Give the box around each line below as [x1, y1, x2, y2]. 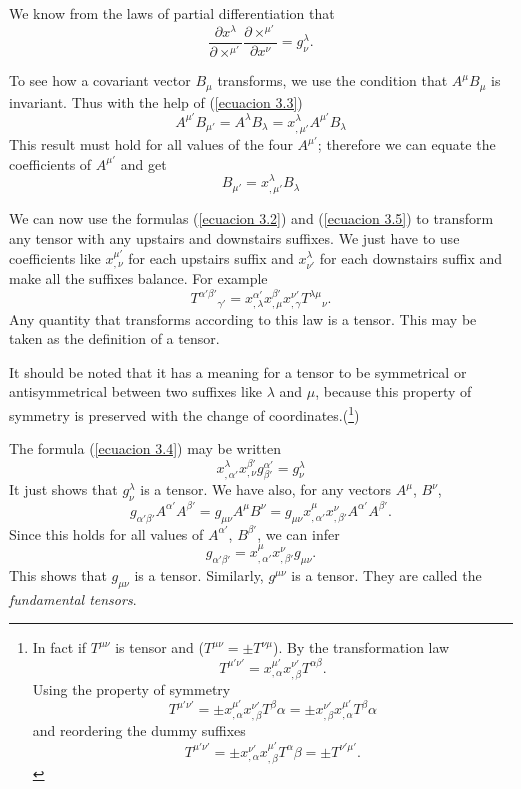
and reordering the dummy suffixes [32, 720, 246, 741]
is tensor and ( [115, 637, 205, 658]
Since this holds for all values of [9, 523, 204, 544]
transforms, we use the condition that [217, 70, 448, 91]
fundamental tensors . [9, 588, 137, 609]
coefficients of [9, 153, 92, 174]
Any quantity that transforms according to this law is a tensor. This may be [9, 308, 477, 329]
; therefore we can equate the [317, 134, 496, 155]
